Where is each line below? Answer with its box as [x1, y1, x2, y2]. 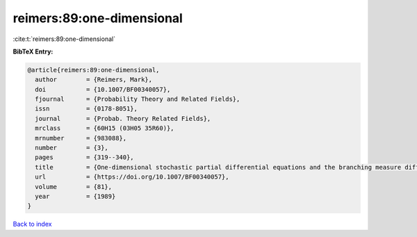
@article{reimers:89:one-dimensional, [27, 66, 160, 74]
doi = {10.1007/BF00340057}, [35, 85, 171, 93]
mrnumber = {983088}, [35, 134, 127, 142]
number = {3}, [35, 144, 109, 152]
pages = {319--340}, [35, 154, 135, 161]
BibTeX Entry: [13, 47, 54, 56]
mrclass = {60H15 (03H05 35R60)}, [35, 124, 174, 132]
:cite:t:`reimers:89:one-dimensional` [13, 35, 116, 43]
